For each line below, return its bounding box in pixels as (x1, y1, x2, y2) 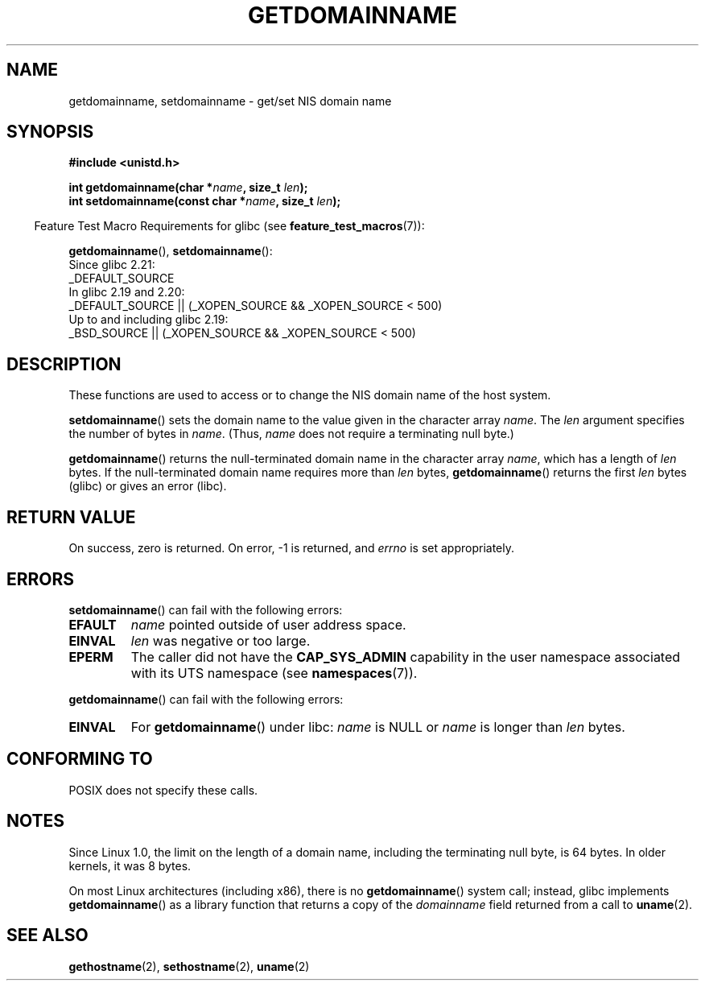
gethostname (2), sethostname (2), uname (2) (68, 959, 310, 973)
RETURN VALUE (6, 506, 136, 527)
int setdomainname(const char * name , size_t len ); (68, 194, 341, 209)
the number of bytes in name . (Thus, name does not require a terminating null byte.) (68, 427, 514, 441)
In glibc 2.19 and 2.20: (68, 285, 185, 299)
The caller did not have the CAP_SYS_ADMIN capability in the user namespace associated (130, 648, 681, 665)
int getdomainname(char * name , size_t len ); (68, 180, 308, 195)
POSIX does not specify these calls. (68, 783, 258, 797)
